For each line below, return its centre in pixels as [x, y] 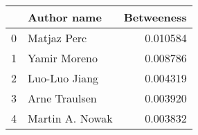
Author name [65, 17]
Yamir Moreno [63, 58]
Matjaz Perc [57, 38]
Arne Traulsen [62, 98]
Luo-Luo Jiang [63, 78]
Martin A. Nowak [70, 118]
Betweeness [155, 17]
